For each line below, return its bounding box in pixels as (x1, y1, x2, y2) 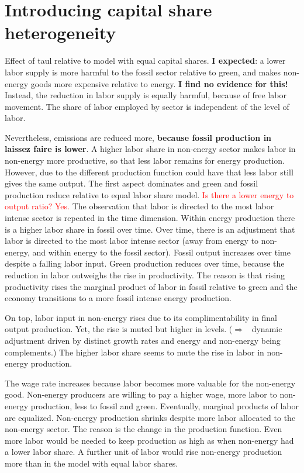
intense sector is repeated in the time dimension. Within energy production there (5, 212, 295, 224)
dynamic (251, 323, 282, 335)
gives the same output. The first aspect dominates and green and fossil (5, 177, 258, 189)
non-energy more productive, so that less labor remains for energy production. (5, 154, 285, 167)
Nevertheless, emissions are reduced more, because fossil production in (5, 131, 272, 143)
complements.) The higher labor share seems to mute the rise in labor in (5, 346, 264, 358)
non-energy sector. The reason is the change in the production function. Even (5, 423, 282, 435)
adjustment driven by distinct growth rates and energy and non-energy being (5, 334, 281, 346)
